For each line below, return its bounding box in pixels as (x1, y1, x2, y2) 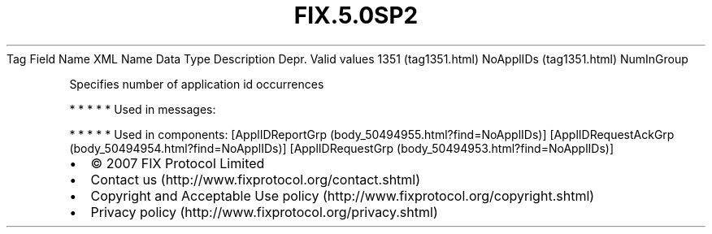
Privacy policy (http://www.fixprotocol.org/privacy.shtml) (90, 203, 438, 220)
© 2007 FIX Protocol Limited (90, 154, 265, 171)
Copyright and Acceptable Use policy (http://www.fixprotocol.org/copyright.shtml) (90, 187, 595, 204)
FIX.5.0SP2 (293, 2, 419, 29)
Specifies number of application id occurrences (69, 76, 324, 91)
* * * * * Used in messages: (69, 102, 216, 116)
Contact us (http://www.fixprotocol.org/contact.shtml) (90, 171, 421, 188)
